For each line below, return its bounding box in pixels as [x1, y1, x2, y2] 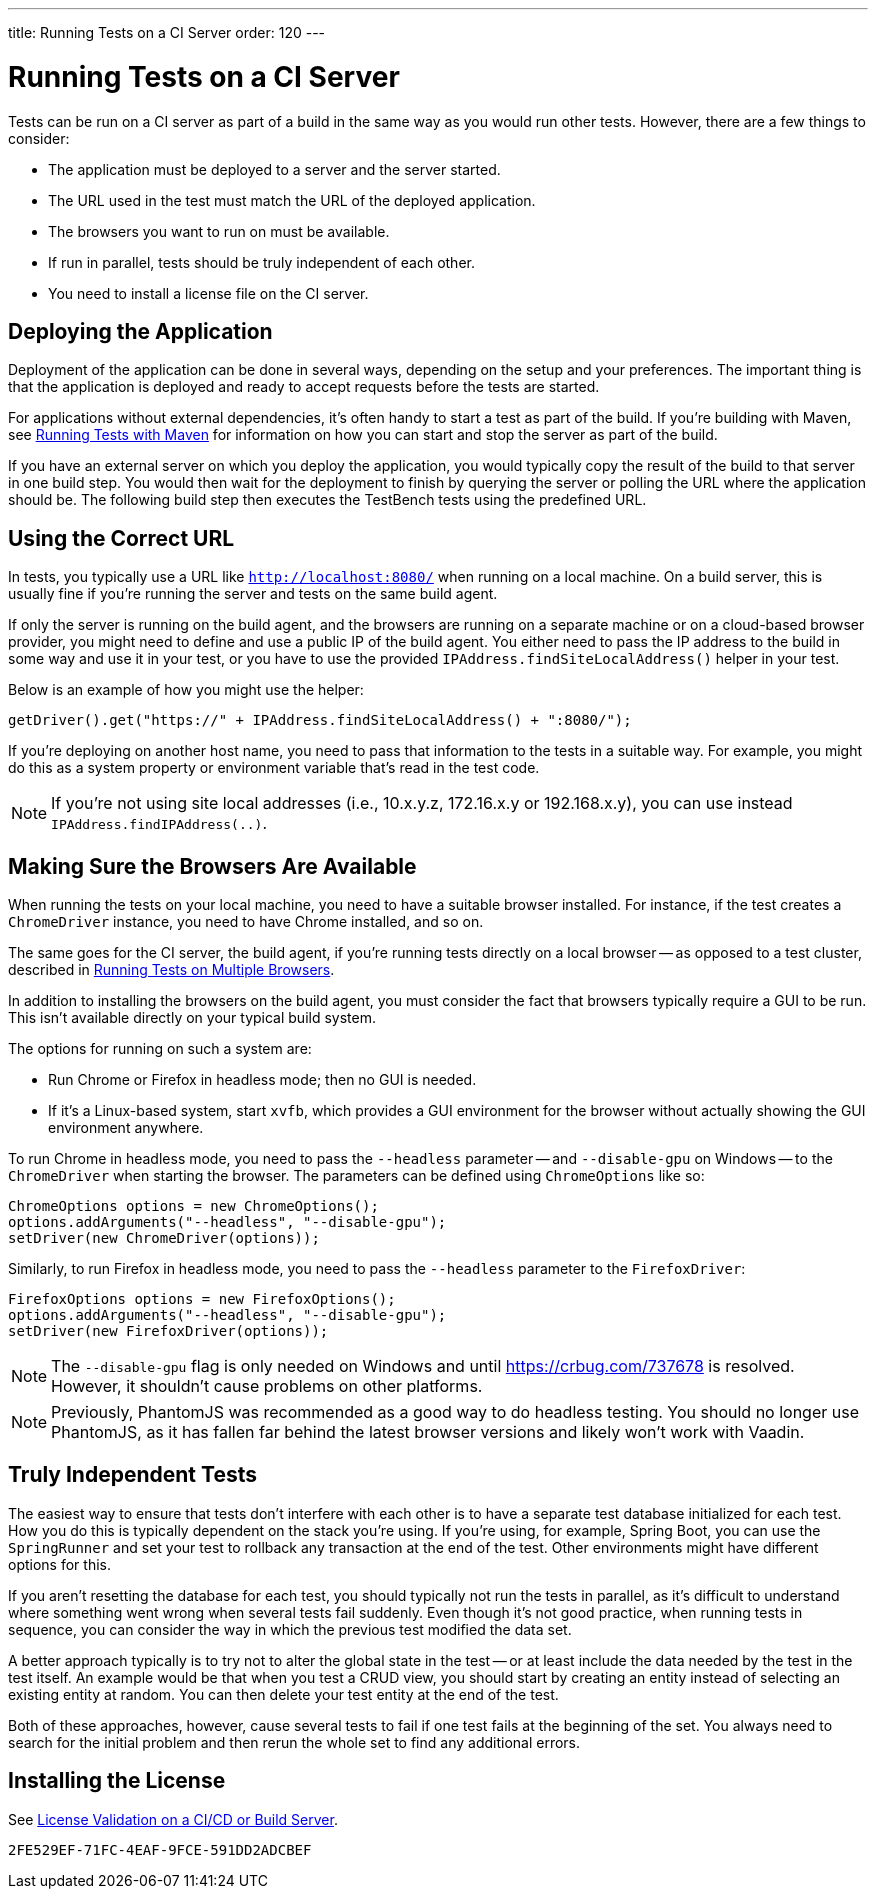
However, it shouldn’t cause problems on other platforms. [51, 1376, 483, 1397]
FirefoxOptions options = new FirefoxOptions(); [8, 1291, 396, 1308]
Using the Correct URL [8, 525, 235, 551]
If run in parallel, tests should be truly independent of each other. [48, 253, 475, 271]
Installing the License [8, 1768, 226, 1794]
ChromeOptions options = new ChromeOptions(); [8, 1198, 379, 1215]
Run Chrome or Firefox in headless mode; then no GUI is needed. [48, 1071, 477, 1089]
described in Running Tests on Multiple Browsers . [8, 961, 335, 979]
